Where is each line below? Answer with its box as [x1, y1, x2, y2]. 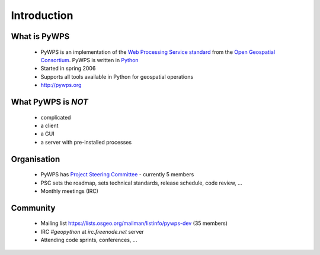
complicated [40, 114, 71, 121]
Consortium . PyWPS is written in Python [40, 56, 139, 63]
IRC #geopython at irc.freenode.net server [40, 228, 145, 235]
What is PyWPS [11, 31, 70, 41]
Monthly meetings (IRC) [40, 187, 99, 195]
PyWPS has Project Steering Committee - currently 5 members [40, 171, 194, 178]
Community [11, 203, 56, 213]
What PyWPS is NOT [11, 96, 89, 106]
